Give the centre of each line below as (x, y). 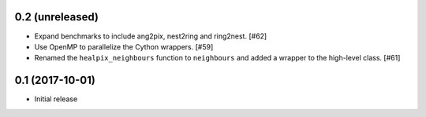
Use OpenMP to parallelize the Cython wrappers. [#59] (124, 46)
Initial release (56, 99)
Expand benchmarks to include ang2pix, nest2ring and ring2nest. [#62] (151, 36)
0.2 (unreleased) (56, 17)
